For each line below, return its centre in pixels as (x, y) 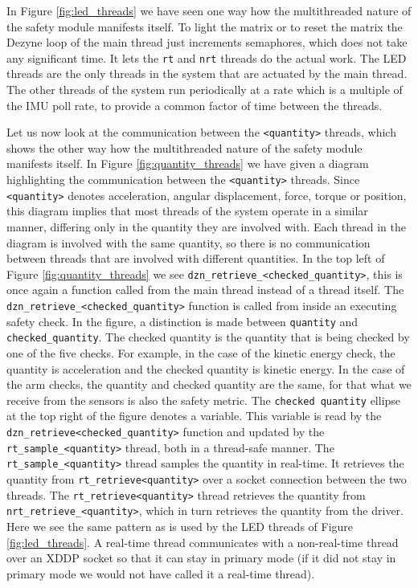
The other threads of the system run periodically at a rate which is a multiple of (205, 90)
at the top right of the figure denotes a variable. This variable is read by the (194, 416)
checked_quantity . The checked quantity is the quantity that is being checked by (208, 337)
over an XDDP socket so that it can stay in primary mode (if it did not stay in (201, 558)
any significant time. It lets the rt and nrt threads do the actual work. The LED (207, 57)
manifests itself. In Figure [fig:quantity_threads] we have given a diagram (188, 163)
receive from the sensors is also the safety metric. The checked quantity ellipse (204, 400)
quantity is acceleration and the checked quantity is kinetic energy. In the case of (206, 368)
